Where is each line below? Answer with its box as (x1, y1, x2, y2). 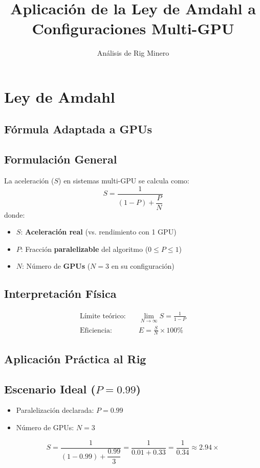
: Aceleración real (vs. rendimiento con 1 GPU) (20, 226, 177, 237)
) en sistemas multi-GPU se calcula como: (58, 175, 189, 186)
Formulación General (4, 151, 117, 167)
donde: (4, 209, 25, 220)
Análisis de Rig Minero (97, 48, 169, 58)
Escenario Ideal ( (4, 381, 96, 396)
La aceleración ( (4, 175, 54, 186)
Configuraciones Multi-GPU (32, 18, 234, 39)
